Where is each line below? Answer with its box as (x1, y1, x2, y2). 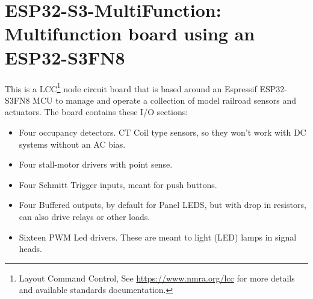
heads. (19, 242, 42, 255)
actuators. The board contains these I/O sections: (5, 105, 188, 118)
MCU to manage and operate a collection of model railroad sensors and (33, 93, 296, 106)
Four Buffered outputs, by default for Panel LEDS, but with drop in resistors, (19, 198, 306, 211)
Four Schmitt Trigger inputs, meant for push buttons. (19, 178, 217, 190)
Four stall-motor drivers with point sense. (19, 158, 173, 171)
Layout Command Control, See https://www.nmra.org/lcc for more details (19, 271, 295, 284)
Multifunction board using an (5, 21, 255, 46)
